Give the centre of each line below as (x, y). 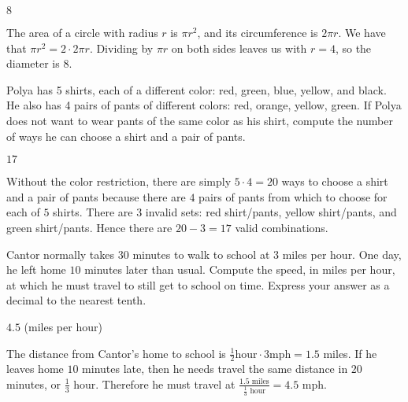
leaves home (35, 369)
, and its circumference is (258, 32)
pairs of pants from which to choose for (293, 196)
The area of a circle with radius (82, 32)
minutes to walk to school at (201, 254)
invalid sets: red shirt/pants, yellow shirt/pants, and (271, 212)
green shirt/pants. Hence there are (89, 227)
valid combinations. (282, 227)
